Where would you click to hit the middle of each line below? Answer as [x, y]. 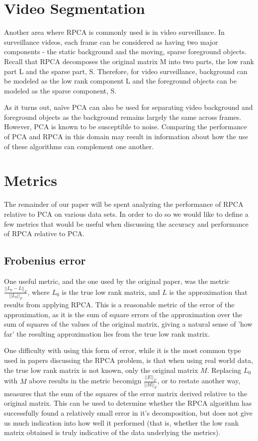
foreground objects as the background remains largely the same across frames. [123, 117]
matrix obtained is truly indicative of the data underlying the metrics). [112, 432]
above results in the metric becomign [85, 381]
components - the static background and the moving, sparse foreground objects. [125, 51]
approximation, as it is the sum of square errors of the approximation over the [123, 314]
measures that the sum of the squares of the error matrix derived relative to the [126, 393]
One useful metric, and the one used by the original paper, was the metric [117, 281]
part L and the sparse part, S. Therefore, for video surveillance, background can [126, 71]
